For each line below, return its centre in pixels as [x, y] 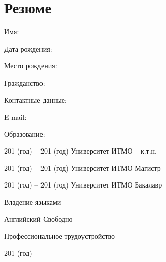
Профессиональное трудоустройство [60, 236]
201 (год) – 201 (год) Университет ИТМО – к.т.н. [80, 151]
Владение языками [33, 202]
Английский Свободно [38, 219]
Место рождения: [31, 66]
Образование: [25, 134]
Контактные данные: [35, 100]
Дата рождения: [28, 48]
